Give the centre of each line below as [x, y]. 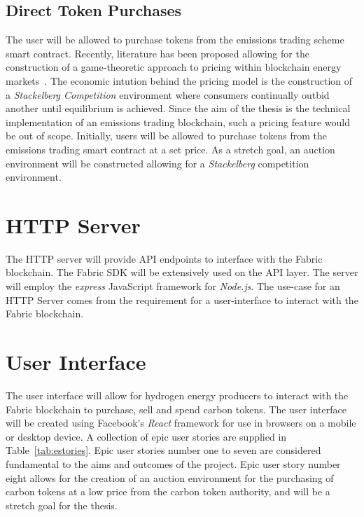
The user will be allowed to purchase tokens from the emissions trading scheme [175, 40]
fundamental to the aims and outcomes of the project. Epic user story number [173, 463]
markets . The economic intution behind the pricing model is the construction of [179, 80]
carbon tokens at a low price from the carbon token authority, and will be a [168, 491]
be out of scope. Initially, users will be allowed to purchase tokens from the [166, 136]
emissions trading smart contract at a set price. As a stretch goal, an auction [170, 149]
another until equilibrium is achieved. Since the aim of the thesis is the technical [178, 108]
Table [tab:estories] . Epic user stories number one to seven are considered [163, 450]
